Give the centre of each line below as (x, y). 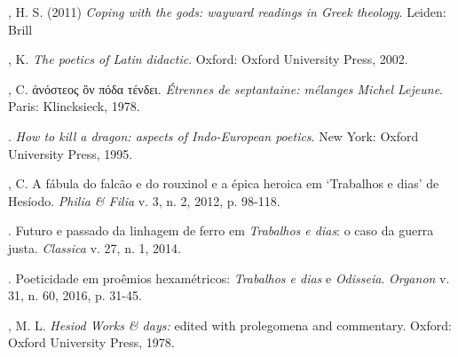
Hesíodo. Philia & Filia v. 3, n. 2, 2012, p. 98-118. (144, 200)
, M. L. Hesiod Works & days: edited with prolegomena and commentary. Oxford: (230, 325)
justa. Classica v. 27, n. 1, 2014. (95, 247)
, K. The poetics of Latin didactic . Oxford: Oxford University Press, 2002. (208, 59)
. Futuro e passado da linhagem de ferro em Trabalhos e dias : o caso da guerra (221, 230)
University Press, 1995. (71, 153)
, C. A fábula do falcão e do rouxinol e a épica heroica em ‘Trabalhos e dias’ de (224, 183)
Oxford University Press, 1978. (91, 342)
